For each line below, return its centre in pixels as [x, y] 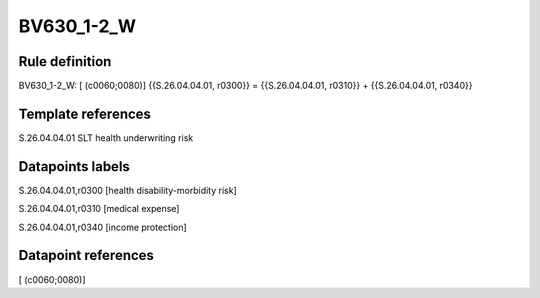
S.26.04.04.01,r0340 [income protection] [102, 227]
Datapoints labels [74, 166]
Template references [85, 113]
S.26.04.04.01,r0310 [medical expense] [99, 209]
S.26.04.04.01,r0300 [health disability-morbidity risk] [127, 190]
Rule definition [65, 61]
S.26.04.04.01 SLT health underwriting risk [106, 137]
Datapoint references [86, 255]
